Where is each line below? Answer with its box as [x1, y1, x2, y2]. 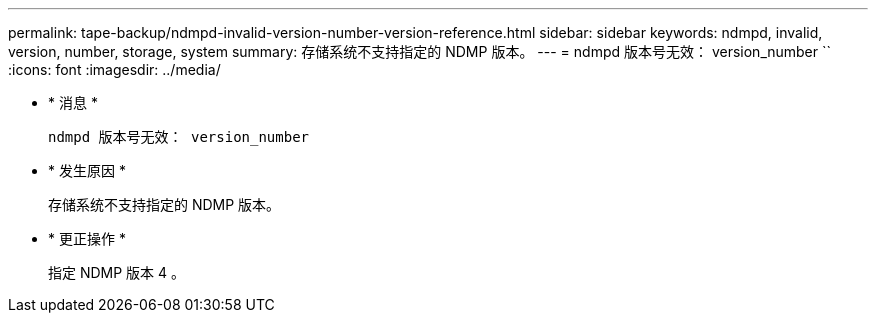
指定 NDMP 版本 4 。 [48, 264, 186, 281]
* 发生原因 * [48, 162, 126, 179]
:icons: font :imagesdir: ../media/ [8, 61, 221, 78]
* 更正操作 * [48, 230, 126, 247]
